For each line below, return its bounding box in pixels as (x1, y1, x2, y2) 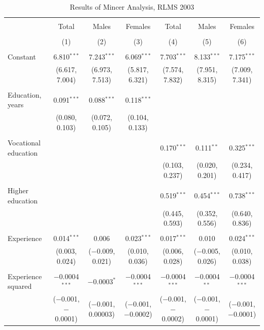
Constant (8, 51, 36, 62)
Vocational (8, 137, 41, 147)
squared (8, 281, 32, 291)
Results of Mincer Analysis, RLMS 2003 (70, 2, 194, 12)
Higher (8, 185, 28, 196)
